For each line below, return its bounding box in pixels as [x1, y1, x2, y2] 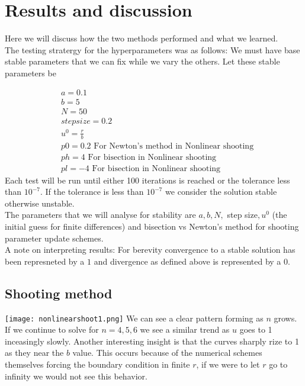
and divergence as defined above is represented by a [94, 255, 281, 267]
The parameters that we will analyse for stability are [5, 208, 196, 221]
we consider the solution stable [165, 185, 277, 198]
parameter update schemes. [5, 231, 104, 244]
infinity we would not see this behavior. [5, 369, 147, 382]
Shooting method [5, 284, 113, 302]
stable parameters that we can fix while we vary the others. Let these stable [5, 55, 280, 67]
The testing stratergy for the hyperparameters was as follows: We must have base [5, 43, 300, 56]
